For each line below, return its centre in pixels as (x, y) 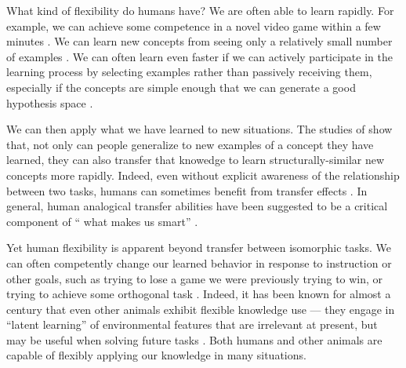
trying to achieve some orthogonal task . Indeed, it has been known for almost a (199, 294)
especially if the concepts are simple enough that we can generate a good (181, 87)
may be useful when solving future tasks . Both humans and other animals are (194, 339)
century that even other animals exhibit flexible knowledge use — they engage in (201, 309)
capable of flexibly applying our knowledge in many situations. (156, 355)
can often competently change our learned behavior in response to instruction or (199, 262)
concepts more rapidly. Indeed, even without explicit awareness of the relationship (203, 175)
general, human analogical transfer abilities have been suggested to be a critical (197, 206)
